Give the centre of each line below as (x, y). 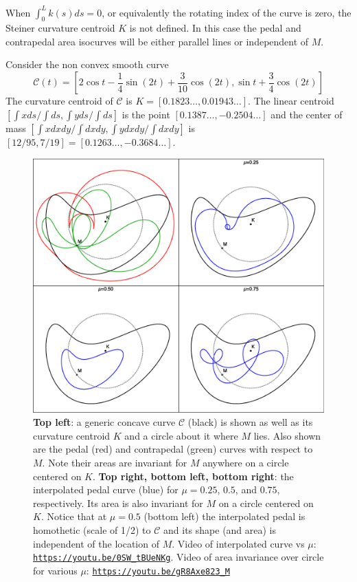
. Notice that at (74, 516)
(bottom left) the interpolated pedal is (224, 516)
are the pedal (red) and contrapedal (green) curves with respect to (173, 449)
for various (55, 570)
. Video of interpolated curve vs (238, 543)
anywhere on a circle (246, 462)
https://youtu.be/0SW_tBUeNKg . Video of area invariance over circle (178, 557)
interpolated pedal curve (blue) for (106, 489)
